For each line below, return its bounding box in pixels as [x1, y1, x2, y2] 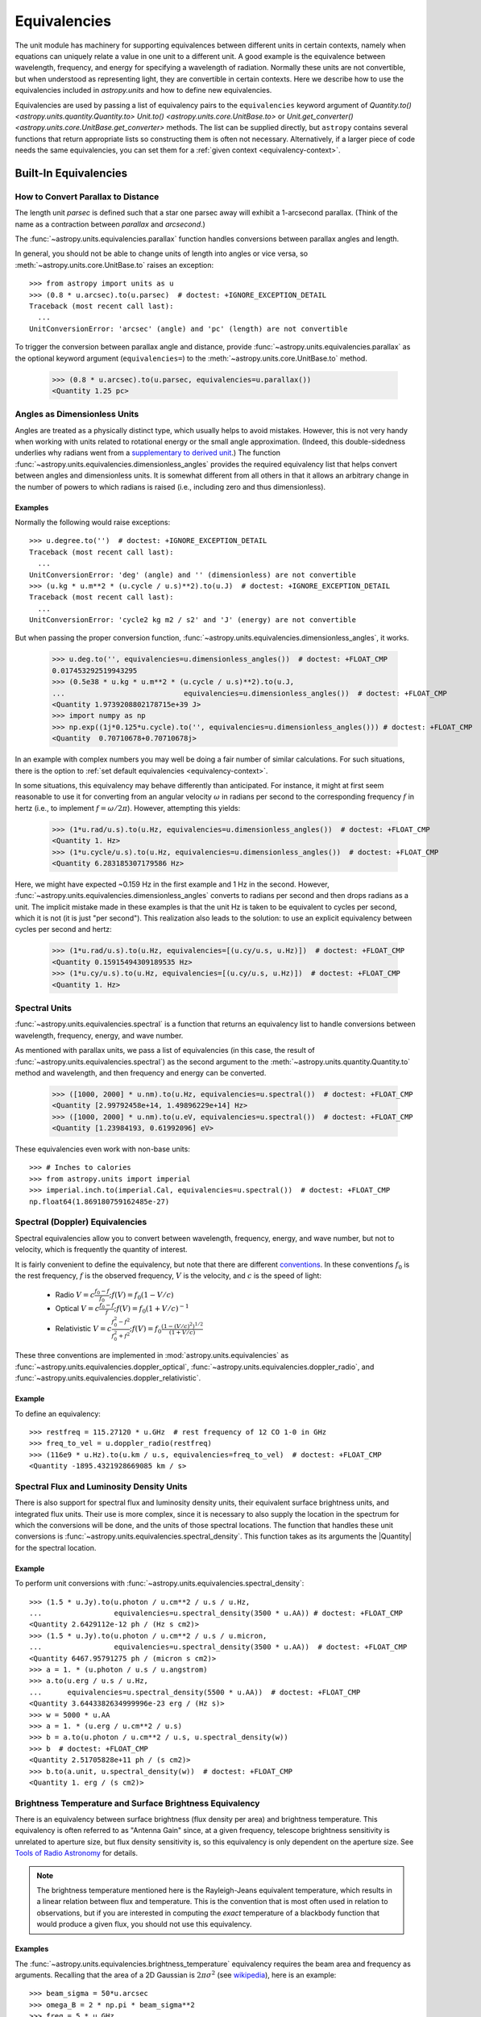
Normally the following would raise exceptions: [15, 517, 171, 527]
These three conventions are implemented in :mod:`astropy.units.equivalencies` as [15, 1351, 289, 1360]
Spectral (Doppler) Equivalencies [15, 1217, 147, 1228]
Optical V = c [55, 1303, 100, 1313]
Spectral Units [15, 1002, 73, 1013]
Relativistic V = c [55, 1324, 112, 1334]
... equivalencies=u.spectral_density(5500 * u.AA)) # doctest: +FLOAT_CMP [29, 1687, 361, 1697]
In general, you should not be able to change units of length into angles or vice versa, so [15, 248, 309, 258]
